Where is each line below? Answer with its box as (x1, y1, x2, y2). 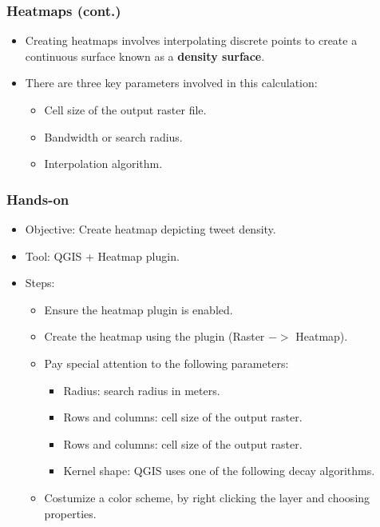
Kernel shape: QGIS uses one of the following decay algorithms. (63, 462, 375, 479)
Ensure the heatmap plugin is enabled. (44, 301, 233, 317)
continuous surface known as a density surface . (25, 47, 265, 64)
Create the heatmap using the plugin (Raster (44, 328, 265, 345)
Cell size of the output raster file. (44, 102, 207, 118)
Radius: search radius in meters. (63, 381, 220, 398)
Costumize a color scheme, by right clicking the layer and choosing (44, 489, 370, 505)
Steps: (25, 274, 55, 291)
